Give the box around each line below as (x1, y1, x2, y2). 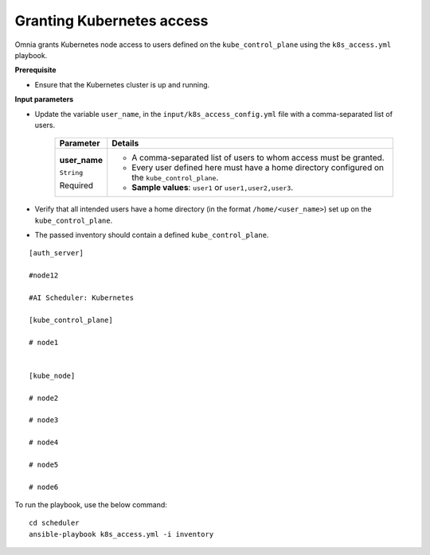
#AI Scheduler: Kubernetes (29, 293, 135, 302)
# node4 (29, 438, 59, 447)
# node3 (29, 416, 59, 425)
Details (111, 138, 139, 149)
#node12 (29, 271, 59, 280)
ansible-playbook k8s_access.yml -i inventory (29, 530, 214, 538)
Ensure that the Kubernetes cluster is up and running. (34, 80, 210, 89)
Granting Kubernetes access (14, 12, 209, 29)
